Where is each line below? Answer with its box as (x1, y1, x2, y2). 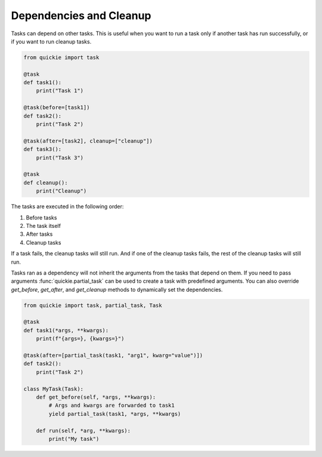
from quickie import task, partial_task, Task (23, 302, 162, 308)
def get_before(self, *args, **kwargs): (36, 394, 156, 400)
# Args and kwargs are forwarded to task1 (48, 402, 175, 409)
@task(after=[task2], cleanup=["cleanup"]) (23, 137, 153, 144)
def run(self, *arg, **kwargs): (36, 427, 131, 434)
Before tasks (26, 214, 57, 221)
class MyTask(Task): (23, 385, 83, 392)
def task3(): (23, 146, 62, 153)
